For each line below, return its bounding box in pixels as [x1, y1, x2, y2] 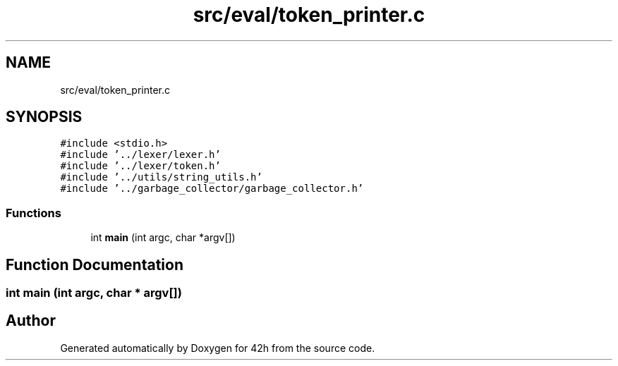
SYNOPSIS [6, 108, 83, 126]
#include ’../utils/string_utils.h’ [60, 171, 262, 183]
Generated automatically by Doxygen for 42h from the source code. [60, 341, 375, 354]
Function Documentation [6, 255, 183, 274]
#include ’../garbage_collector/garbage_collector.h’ [60, 183, 364, 195]
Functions [6, 205, 61, 220]
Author [6, 312, 56, 330]
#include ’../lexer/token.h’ [60, 160, 221, 172]
